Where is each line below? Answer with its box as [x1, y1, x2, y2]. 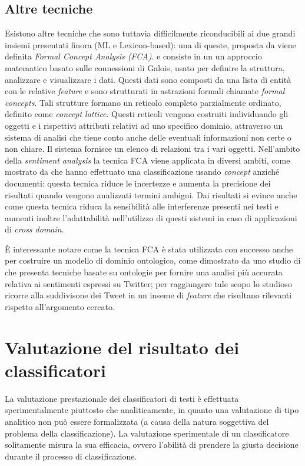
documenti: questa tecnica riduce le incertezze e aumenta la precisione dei [5, 177, 271, 189]
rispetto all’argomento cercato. [5, 300, 115, 312]
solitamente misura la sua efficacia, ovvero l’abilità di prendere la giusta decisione [5, 438, 299, 451]
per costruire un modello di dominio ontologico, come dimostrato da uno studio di [5, 254, 301, 267]
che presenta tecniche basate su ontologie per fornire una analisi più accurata [5, 266, 283, 278]
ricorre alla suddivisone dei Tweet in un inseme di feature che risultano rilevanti [5, 289, 292, 301]
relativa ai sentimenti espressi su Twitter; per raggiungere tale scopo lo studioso [5, 277, 292, 289]
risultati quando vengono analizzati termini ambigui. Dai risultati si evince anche [5, 188, 297, 201]
